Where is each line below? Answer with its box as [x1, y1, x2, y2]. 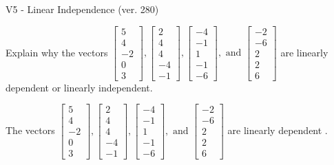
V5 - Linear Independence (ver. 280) [6, 2, 159, 16]
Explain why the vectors [6, 45, 108, 59]
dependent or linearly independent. [6, 80, 153, 94]
